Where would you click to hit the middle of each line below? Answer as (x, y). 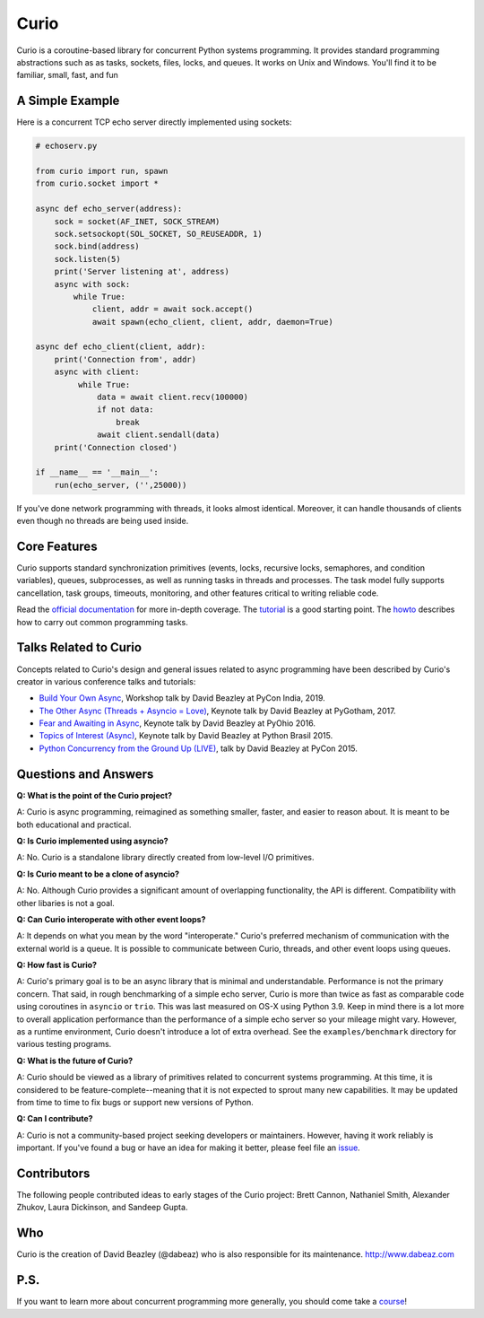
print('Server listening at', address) (142, 272)
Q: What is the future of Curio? (75, 1061)
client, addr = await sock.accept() (173, 309)
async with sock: (92, 284)
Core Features (57, 546)
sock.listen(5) (87, 259)
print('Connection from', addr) (125, 359)
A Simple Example (68, 101)
